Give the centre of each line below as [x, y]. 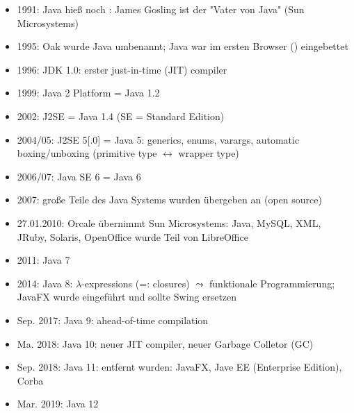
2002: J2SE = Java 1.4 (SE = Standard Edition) [121, 116]
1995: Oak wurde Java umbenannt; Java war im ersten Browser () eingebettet [183, 46]
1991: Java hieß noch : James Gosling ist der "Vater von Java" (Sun [161, 9]
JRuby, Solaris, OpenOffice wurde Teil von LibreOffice [132, 236]
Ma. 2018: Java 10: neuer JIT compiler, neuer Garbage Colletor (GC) [165, 343]
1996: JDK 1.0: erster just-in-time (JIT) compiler [122, 69]
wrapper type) [209, 153]
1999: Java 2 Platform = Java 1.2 [88, 93]
